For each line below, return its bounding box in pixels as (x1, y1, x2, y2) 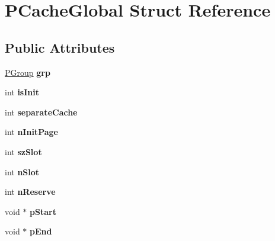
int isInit (5, 86, 40, 98)
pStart (30, 205, 56, 217)
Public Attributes (5, 38, 115, 56)
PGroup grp (5, 66, 50, 78)
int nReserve (5, 185, 56, 198)
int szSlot (5, 145, 42, 158)
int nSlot (5, 165, 40, 178)
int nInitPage (5, 126, 58, 138)
